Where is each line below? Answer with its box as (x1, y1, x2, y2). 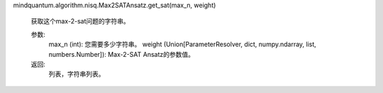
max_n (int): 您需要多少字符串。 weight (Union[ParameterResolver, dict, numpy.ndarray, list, (48, 40, 317, 49)
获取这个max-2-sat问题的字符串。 (30, 17, 131, 26)
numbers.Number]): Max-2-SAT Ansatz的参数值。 (48, 50, 195, 58)
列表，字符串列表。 (48, 70, 105, 78)
